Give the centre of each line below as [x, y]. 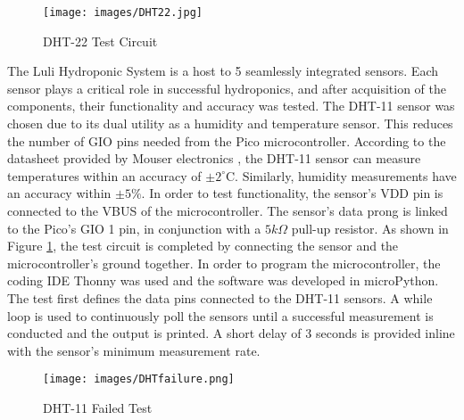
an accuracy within [59, 193]
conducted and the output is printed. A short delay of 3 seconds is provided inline [231, 333]
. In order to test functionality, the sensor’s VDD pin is [292, 193]
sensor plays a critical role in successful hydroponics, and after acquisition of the [227, 88]
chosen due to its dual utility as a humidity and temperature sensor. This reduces [230, 124]
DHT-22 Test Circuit [100, 41]
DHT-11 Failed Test [98, 408]
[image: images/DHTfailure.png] [139, 379]
